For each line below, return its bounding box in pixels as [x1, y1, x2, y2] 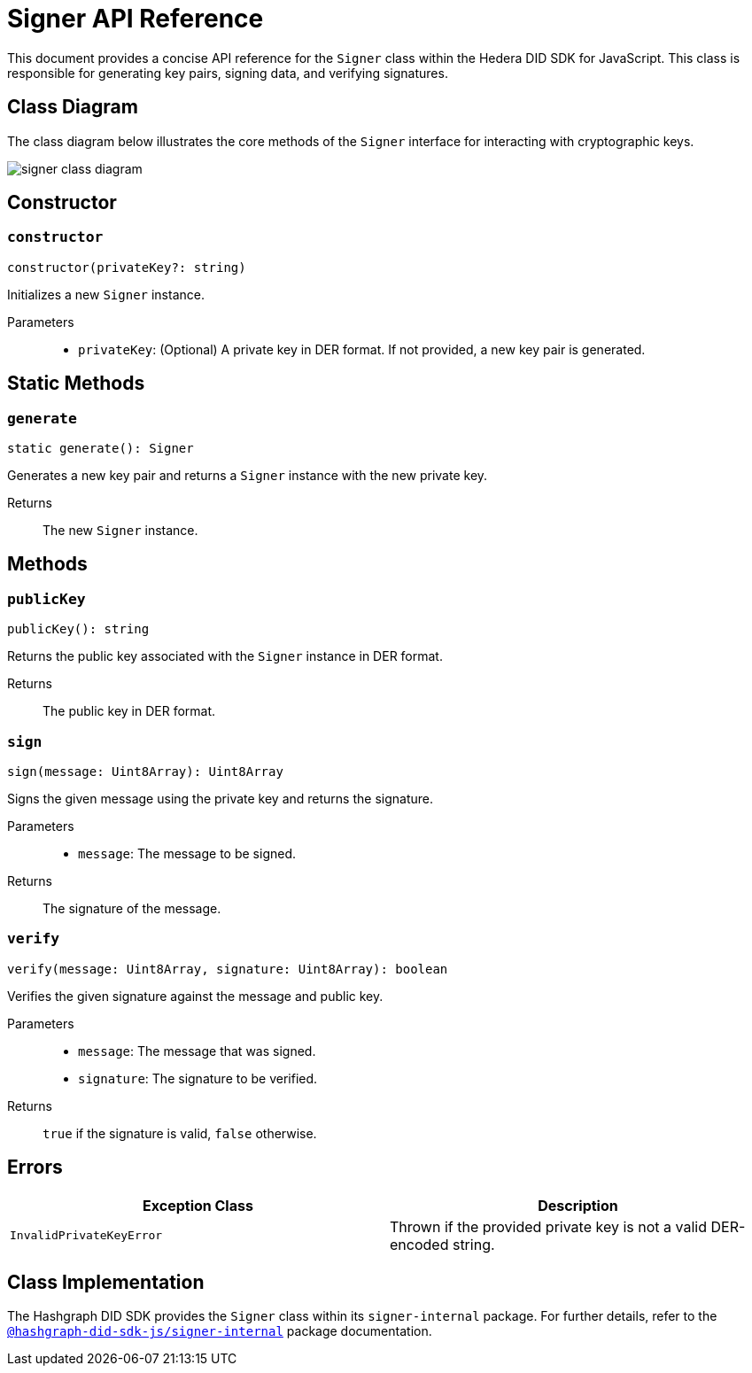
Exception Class [143, 1196, 253, 1214]
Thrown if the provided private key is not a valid [390, 1217, 707, 1236]
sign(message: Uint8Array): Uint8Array [7, 764, 283, 779]
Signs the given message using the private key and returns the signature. [7, 791, 433, 806]
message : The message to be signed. [78, 846, 297, 861]
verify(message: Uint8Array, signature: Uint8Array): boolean [7, 961, 448, 976]
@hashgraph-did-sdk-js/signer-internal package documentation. [7, 1323, 432, 1339]
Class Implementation [7, 1271, 205, 1294]
